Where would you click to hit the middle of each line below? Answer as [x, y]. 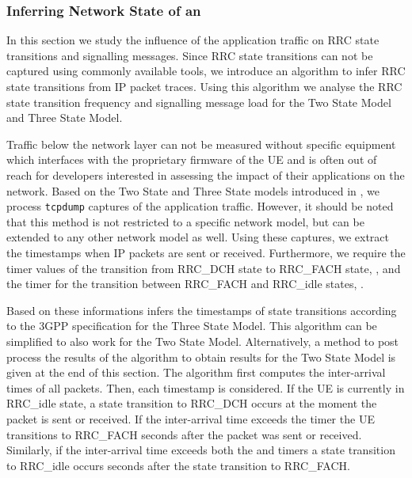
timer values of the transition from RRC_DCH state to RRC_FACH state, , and [204, 268]
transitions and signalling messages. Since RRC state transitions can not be [190, 55]
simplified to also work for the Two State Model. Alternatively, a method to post [203, 341]
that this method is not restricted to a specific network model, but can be [185, 221]
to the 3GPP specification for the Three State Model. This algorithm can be [192, 326]
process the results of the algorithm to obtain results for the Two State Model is [201, 357]
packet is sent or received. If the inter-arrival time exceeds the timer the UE [191, 418]
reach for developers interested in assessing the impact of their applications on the [206, 175]
